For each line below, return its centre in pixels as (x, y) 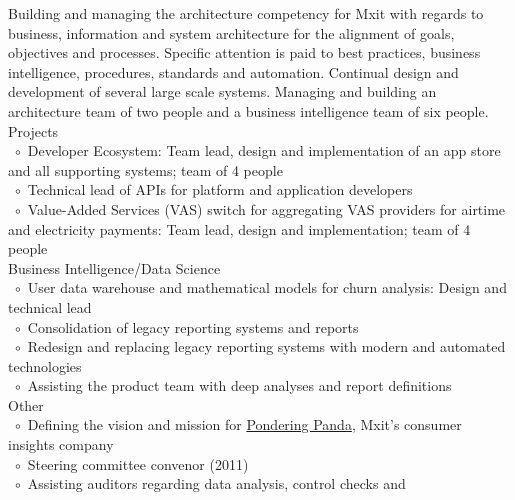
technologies (45, 365)
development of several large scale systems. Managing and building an (222, 91)
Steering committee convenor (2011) (138, 463)
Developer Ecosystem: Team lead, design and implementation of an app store (264, 150)
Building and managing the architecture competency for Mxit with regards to (246, 13)
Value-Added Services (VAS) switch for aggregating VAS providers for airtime (266, 208)
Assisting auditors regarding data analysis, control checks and (216, 483)
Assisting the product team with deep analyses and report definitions (239, 385)
